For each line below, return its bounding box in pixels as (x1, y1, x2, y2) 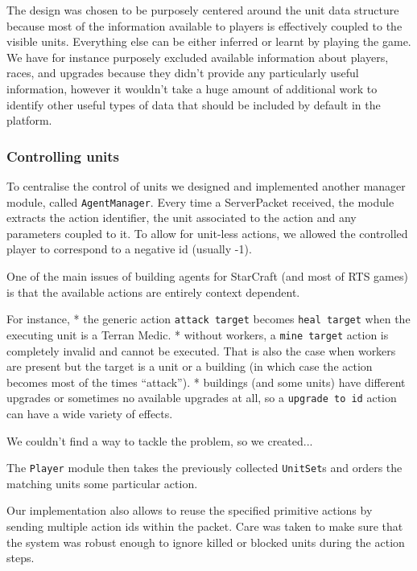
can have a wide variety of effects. (6, 405, 173, 421)
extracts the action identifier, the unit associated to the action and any (6, 209, 357, 226)
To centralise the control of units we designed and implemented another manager (6, 177, 406, 194)
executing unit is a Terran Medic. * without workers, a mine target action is (6, 326, 389, 343)
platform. (6, 112, 52, 129)
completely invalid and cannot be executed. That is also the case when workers (6, 342, 396, 359)
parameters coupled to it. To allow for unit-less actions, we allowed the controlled (6, 224, 408, 241)
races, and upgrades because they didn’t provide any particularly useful (6, 64, 359, 81)
